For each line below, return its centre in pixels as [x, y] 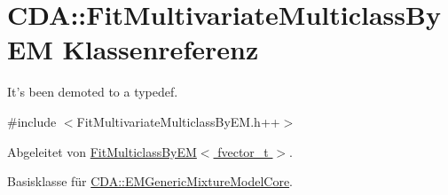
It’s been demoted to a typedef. [93, 92]
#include [32, 121]
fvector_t [243, 151]
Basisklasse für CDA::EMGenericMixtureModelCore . [150, 181]
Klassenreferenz [161, 49]
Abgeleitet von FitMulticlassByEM [102, 151]
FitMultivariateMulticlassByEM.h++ [178, 121]
